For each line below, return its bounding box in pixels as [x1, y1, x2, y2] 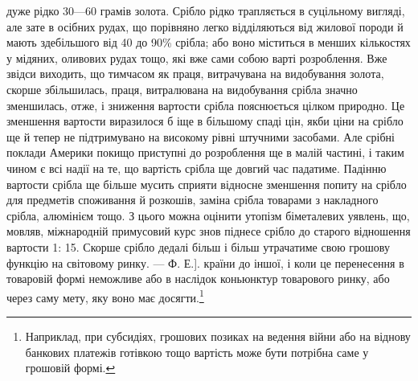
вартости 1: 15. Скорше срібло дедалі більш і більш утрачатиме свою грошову [6, 238, 390, 255]
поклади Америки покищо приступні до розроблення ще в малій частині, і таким [6, 144, 404, 161]
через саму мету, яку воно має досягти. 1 [6, 286, 204, 305]
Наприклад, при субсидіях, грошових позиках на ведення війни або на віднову [25, 327, 411, 344]
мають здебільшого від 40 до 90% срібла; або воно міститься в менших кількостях [6, 34, 411, 51]
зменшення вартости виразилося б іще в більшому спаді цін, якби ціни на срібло [6, 113, 404, 129]
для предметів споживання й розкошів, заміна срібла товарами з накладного [6, 191, 379, 208]
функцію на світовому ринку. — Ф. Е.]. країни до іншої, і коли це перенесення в [6, 254, 404, 271]
